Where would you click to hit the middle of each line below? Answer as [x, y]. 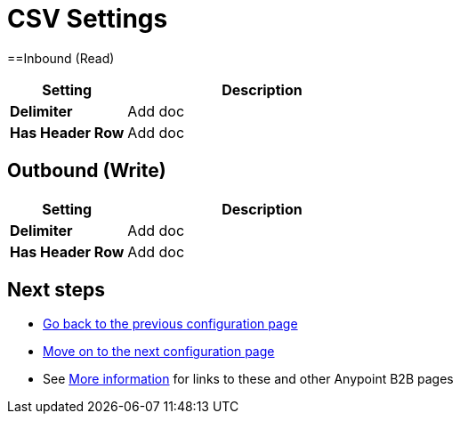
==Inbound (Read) [61, 58]
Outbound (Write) [87, 171]
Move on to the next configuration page [159, 352]
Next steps [56, 290]
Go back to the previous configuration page [170, 324]
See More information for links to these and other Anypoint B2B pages [248, 379]
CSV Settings [88, 19]
